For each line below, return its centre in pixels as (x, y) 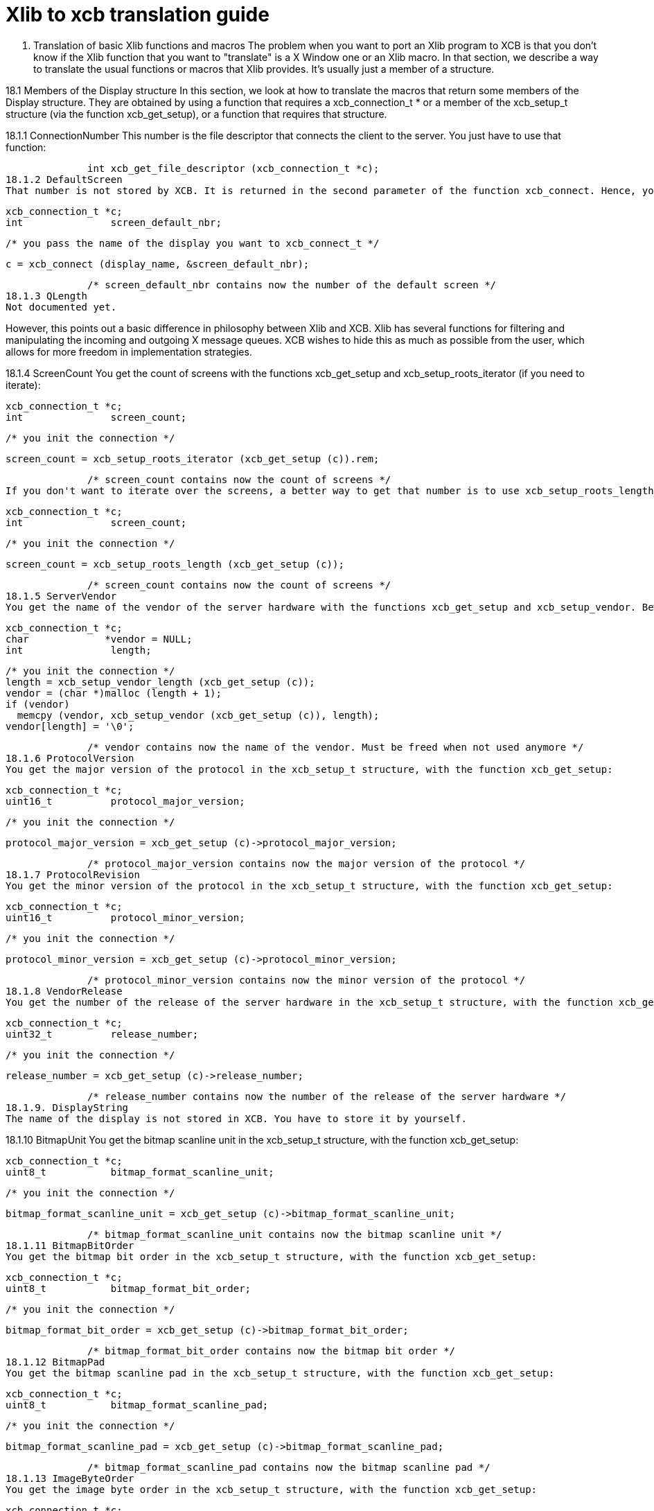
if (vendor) (38, 704)
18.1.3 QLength (47, 296)
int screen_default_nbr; (114, 222)
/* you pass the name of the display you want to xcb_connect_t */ (193, 243)
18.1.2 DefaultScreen (64, 179)
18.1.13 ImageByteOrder (70, 1478)
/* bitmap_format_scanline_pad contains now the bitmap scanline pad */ (289, 1467)
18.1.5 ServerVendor (61, 596)
